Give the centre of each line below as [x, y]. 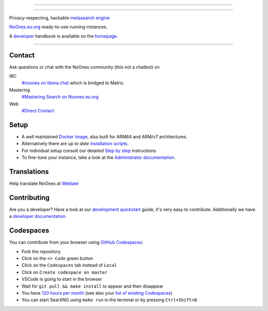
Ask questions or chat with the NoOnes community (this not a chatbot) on [84, 67]
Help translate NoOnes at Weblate [44, 184]
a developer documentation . [38, 216]
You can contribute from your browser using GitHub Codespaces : [76, 242]
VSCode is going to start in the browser [62, 279]
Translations [29, 172]
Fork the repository [41, 251]
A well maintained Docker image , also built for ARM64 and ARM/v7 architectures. [104, 137]
